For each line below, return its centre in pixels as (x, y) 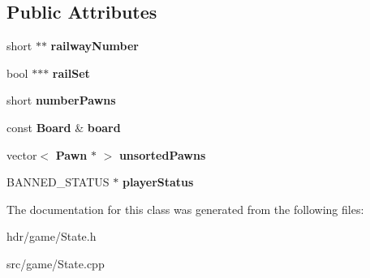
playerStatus (158, 182)
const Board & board (64, 127)
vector (22, 154)
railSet (71, 73)
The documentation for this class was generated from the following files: (185, 209)
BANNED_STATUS (58, 182)
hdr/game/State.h (52, 236)
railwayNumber (95, 46)
